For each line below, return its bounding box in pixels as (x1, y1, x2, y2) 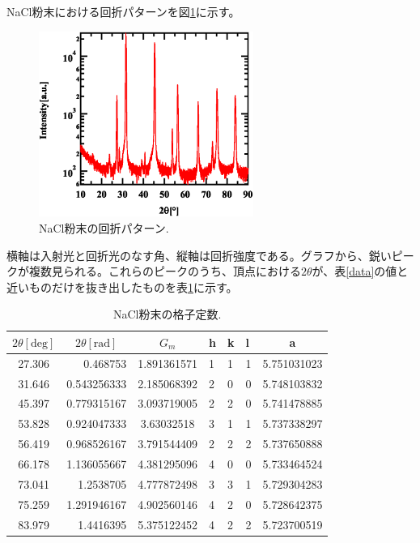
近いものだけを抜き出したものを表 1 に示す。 (6, 278, 238, 295)
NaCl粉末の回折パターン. (39, 219, 169, 236)
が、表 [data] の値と (312, 263, 409, 280)
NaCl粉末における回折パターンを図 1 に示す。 (6, 3, 240, 19)
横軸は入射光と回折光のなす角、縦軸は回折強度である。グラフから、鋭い (6, 246, 392, 263)
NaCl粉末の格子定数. (113, 306, 222, 323)
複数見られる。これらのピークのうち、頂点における (28, 263, 301, 280)
